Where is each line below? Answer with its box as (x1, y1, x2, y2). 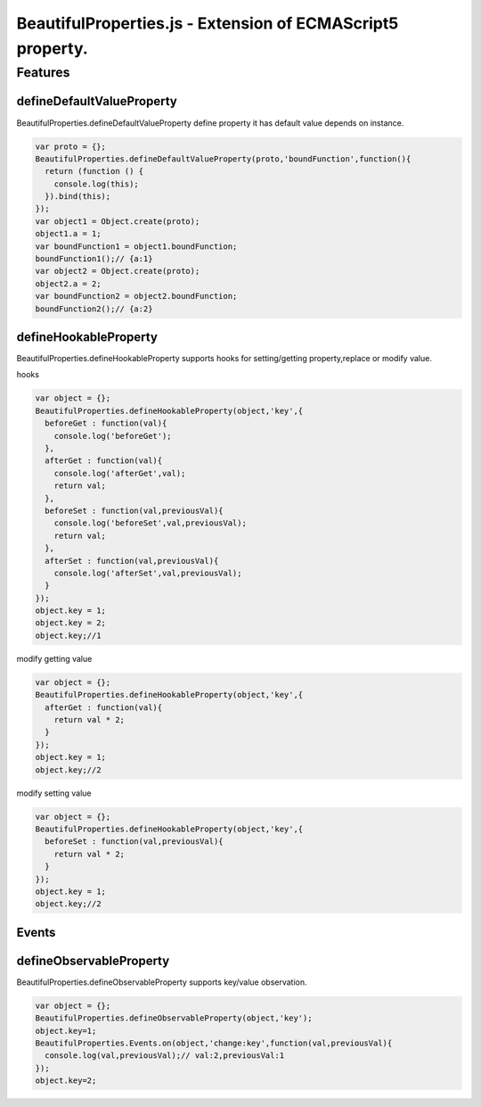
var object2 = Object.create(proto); (35, 266, 200, 277)
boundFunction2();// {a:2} (35, 303, 153, 314)
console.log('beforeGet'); (53, 431, 173, 441)
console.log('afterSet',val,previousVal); (53, 567, 242, 578)
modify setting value (16, 788, 92, 798)
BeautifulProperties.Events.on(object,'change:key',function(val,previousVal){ (35, 1037, 393, 1048)
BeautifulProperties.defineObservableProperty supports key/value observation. (16, 977, 307, 987)
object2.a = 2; (35, 278, 102, 289)
